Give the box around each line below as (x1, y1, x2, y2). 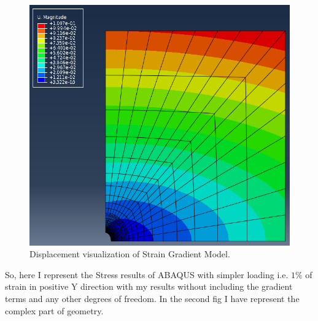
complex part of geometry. (5, 304, 104, 317)
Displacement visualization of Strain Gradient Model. (29, 247, 230, 260)
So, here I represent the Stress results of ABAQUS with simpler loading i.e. (5, 268, 289, 281)
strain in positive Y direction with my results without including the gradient (5, 280, 293, 293)
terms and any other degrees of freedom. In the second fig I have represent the (5, 292, 300, 304)
